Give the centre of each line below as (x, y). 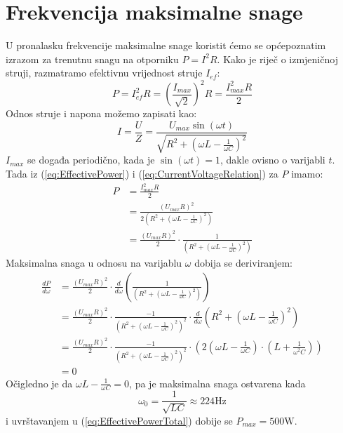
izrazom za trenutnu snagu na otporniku (92, 59)
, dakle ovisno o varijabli (273, 160)
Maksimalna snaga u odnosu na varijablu (94, 263)
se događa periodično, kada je (91, 160)
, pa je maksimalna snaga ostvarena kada (217, 383)
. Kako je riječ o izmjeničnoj (277, 59)
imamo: (307, 174)
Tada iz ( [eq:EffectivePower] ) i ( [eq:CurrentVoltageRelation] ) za (142, 174)
